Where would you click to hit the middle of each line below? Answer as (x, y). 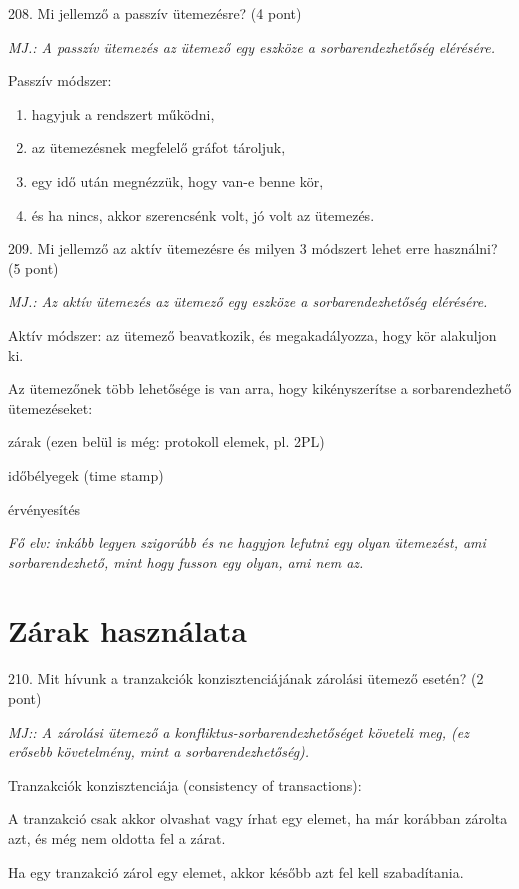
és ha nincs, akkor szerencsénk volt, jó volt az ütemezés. (203, 214)
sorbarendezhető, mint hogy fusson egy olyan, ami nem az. (186, 561)
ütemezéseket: (50, 407)
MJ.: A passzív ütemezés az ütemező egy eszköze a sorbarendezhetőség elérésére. (251, 46)
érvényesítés (44, 508)
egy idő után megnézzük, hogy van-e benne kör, (177, 180)
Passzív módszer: (60, 80)
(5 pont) (33, 267)
